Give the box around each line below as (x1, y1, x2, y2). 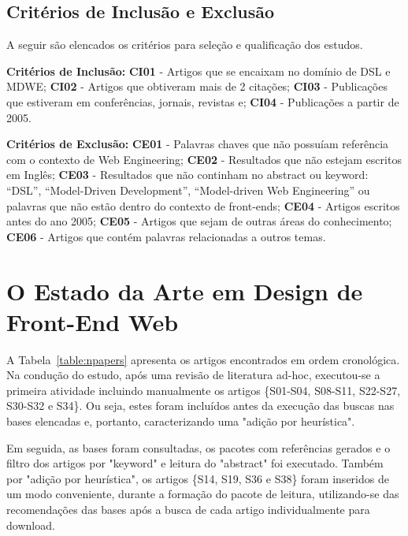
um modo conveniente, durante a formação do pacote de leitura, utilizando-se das (6, 486, 399, 502)
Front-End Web (6, 305, 179, 337)
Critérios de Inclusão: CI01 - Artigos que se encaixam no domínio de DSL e (6, 62, 391, 79)
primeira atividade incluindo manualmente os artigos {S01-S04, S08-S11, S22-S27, (6, 382, 401, 398)
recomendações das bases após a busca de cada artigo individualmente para (6, 501, 370, 517)
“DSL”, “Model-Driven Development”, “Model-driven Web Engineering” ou (6, 181, 370, 198)
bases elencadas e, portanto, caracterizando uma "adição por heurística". (6, 413, 355, 430)
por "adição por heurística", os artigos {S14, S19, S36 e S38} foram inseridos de (6, 470, 389, 486)
